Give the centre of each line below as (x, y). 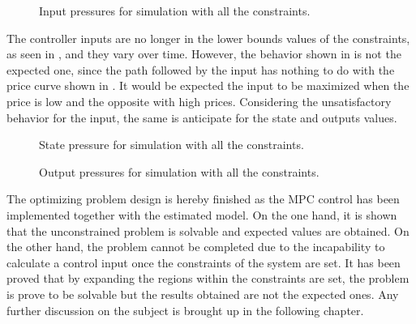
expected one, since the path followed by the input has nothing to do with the (201, 69)
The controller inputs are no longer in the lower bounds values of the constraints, (208, 38)
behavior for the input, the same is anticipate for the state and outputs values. (202, 117)
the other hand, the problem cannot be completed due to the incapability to (196, 247)
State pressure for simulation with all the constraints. (172, 145)
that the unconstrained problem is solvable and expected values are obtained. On (208, 230)
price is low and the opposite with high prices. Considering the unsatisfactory (199, 101)
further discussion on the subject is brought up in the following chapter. (185, 310)
